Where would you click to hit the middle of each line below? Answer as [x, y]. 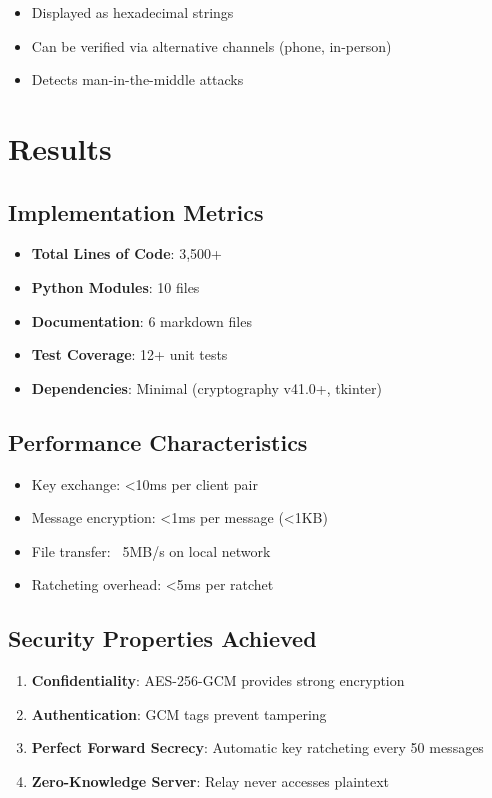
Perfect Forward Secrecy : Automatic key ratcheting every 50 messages [257, 747]
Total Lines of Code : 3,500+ [126, 253]
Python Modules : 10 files [115, 286]
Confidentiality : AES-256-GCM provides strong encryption [218, 680]
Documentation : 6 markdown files [141, 320]
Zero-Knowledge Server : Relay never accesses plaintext [210, 780]
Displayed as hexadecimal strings [132, 12]
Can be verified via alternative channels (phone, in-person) [211, 45]
